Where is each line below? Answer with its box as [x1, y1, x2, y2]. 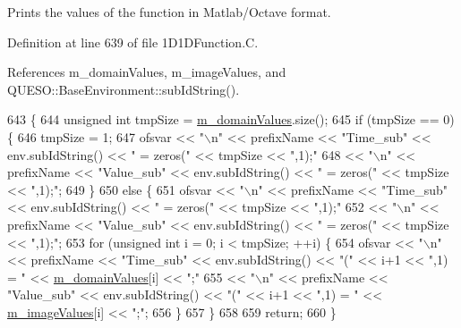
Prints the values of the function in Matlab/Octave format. [7, 3, 331, 21]
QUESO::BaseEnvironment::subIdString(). [7, 80, 240, 98]
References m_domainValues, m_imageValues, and [7, 63, 286, 81]
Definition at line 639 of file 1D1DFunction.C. [7, 32, 259, 51]
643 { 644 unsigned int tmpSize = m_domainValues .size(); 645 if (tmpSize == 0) [7, 110, 455, 129]
